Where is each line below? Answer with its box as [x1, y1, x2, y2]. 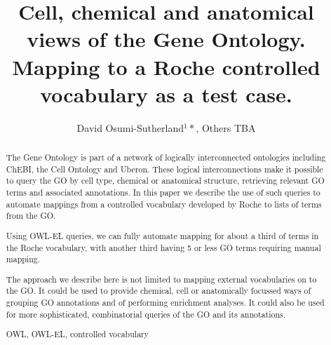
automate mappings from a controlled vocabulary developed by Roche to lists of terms [6, 198, 322, 210]
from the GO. [6, 210, 56, 222]
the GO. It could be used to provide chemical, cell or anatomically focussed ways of [6, 285, 311, 297]
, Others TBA [196, 120, 256, 135]
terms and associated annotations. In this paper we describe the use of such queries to [6, 187, 320, 198]
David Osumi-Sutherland [76, 120, 184, 135]
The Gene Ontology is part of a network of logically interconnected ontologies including [6, 151, 326, 163]
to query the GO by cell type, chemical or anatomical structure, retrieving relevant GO [6, 175, 325, 187]
